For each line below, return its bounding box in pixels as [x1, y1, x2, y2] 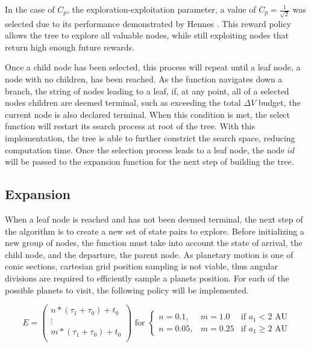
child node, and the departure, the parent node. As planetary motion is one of [5, 248, 294, 260]
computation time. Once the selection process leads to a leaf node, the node [5, 143, 284, 156]
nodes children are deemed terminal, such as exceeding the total [5, 96, 241, 109]
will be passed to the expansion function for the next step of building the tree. [5, 155, 294, 168]
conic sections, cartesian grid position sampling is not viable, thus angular [5, 260, 278, 272]
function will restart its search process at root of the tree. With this [5, 120, 256, 132]
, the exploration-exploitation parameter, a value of [66, 3, 256, 15]
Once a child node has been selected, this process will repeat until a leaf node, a [5, 61, 301, 73]
